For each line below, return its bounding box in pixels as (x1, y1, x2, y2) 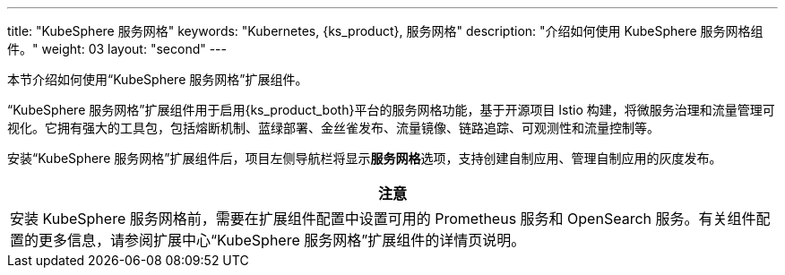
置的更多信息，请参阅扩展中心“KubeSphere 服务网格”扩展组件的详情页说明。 (10, 231, 526, 249)
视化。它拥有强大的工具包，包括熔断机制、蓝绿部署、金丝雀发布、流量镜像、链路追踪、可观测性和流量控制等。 (7, 120, 660, 135)
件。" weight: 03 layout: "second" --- (7, 41, 227, 56)
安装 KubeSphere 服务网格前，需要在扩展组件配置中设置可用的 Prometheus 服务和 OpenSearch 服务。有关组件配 (10, 210, 771, 228)
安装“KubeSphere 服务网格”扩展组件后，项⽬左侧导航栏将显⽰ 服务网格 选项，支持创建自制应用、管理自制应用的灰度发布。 (7, 150, 722, 166)
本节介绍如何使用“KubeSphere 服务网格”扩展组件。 (7, 72, 308, 87)
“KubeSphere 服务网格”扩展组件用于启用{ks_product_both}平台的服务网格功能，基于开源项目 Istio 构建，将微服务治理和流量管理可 (7, 102, 775, 117)
